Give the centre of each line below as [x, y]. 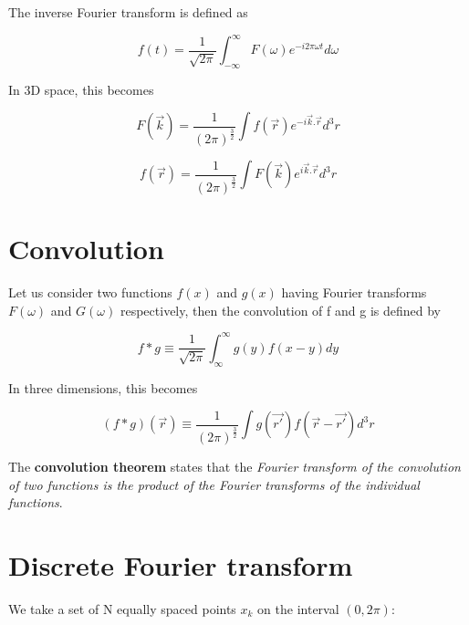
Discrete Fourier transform [181, 565]
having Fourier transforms [354, 292]
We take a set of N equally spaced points [122, 608]
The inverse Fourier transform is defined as [128, 12]
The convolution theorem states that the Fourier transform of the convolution [234, 467]
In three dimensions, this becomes [103, 387]
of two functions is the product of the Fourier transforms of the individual [214, 484]
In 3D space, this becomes [81, 89]
